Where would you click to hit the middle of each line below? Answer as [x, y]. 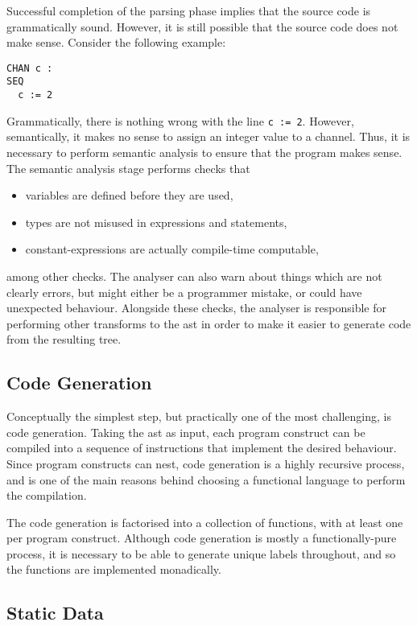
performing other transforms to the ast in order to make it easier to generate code [209, 323]
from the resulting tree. [64, 339]
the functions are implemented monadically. [114, 569]
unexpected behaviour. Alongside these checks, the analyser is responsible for [197, 308]
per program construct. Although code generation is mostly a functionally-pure [202, 538]
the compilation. [47, 495]
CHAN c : [30, 68]
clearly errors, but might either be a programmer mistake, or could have [184, 292]
